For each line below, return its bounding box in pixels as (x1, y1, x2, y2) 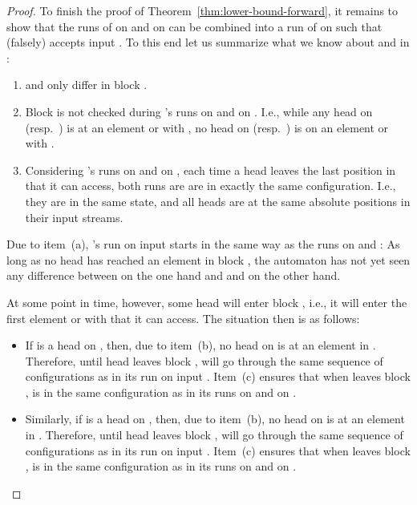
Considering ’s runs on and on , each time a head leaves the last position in (25, 161, 396, 178)
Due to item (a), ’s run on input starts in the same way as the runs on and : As (6, 236, 400, 252)
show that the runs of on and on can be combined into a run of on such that (6, 18, 383, 34)
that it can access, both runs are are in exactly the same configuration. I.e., (25, 177, 396, 194)
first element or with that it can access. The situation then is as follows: (6, 309, 360, 326)
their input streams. (25, 208, 123, 225)
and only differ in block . (25, 76, 148, 93)
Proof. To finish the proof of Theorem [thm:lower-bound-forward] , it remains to (6, 2, 399, 18)
